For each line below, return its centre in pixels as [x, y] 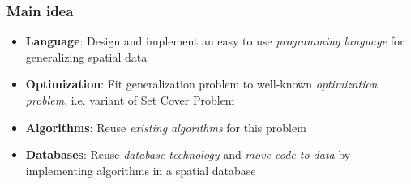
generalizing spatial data [86, 56]
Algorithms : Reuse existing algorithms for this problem [166, 127]
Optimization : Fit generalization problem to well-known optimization [201, 84]
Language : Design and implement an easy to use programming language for [215, 41]
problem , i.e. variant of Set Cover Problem [130, 100]
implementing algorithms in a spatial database [141, 170]
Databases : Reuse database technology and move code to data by [188, 154]
